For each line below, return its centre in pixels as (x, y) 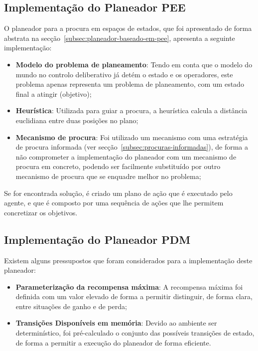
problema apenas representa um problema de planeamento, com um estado (130, 84)
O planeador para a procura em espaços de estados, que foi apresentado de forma (128, 28)
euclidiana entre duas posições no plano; (77, 120)
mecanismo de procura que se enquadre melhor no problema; (108, 176)
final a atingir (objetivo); (54, 93)
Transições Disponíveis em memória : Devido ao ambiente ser (116, 323)
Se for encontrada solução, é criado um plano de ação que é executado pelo (118, 193)
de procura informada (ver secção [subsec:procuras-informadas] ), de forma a (132, 147)
